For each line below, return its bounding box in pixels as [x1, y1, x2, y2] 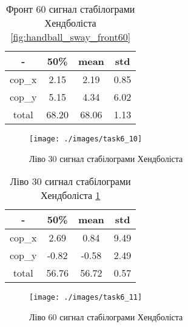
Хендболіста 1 [40, 188, 101, 203]
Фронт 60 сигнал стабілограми [5, 2, 135, 16]
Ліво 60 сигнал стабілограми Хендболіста [29, 310, 183, 323]
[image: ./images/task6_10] [29, 135, 143, 143]
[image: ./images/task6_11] [29, 293, 143, 302]
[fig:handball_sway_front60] [10, 30, 131, 44]
